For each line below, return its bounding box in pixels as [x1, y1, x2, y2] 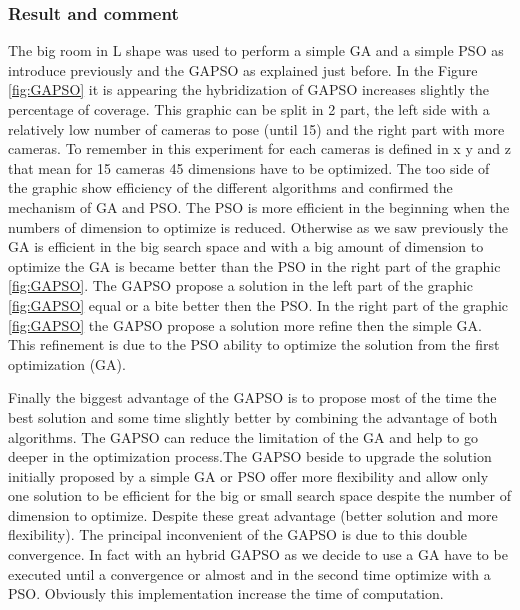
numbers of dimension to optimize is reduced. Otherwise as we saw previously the [8, 216, 508, 237]
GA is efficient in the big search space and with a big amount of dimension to [8, 236, 484, 257]
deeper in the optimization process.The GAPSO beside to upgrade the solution [8, 446, 492, 467]
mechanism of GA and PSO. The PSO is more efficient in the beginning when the [8, 196, 510, 217]
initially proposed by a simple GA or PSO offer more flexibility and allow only [8, 465, 489, 486]
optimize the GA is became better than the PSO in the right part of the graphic [8, 255, 501, 276]
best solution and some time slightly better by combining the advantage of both [8, 406, 498, 427]
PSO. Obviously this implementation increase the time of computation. [8, 583, 444, 604]
